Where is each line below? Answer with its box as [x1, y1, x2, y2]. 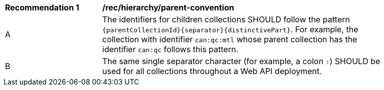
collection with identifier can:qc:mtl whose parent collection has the [102, 34, 357, 44]
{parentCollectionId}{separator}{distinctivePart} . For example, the [102, 24, 358, 34]
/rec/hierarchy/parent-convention [102, 2, 234, 12]
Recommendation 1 [5, 2, 79, 12]
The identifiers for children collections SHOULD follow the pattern [102, 14, 350, 24]
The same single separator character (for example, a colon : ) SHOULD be [102, 56, 380, 66]
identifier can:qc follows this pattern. [102, 44, 239, 54]
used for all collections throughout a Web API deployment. [102, 66, 322, 76]
